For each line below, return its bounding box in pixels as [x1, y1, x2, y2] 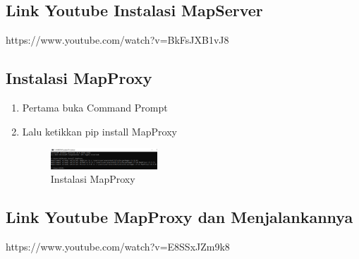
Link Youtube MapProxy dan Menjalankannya [6, 206, 353, 228]
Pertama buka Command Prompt [22, 100, 168, 114]
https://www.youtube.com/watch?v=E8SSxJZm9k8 [6, 239, 230, 254]
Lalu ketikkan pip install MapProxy [22, 124, 177, 138]
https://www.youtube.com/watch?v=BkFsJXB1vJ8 [6, 32, 229, 47]
